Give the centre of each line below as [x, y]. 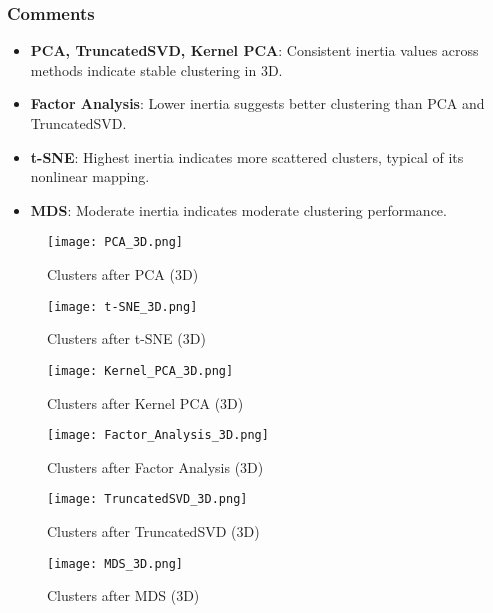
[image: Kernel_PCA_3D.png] [140, 370]
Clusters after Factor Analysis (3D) [155, 466]
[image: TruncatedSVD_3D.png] [147, 499]
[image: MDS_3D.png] [115, 563]
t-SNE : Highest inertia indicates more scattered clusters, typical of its [247, 156]
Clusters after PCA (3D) [123, 274]
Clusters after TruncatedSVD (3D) [153, 531]
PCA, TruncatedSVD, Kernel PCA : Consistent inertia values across [254, 50]
